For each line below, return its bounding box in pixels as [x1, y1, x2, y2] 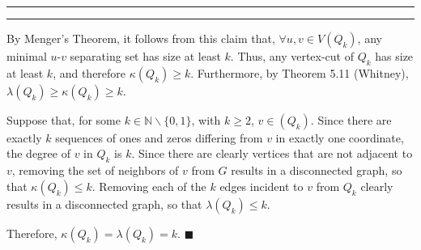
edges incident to [219, 177, 304, 194]
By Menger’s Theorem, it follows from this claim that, [6, 30, 275, 46]
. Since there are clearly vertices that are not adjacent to [131, 145, 413, 162]
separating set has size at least [70, 48, 221, 64]
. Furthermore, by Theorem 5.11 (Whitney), [190, 64, 409, 81]
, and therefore [53, 64, 126, 81]
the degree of [6, 145, 70, 162]
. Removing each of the [91, 177, 206, 194]
